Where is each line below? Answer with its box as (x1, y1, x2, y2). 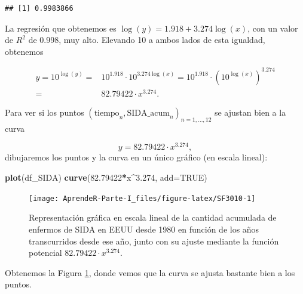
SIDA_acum (127, 109, 170, 118)
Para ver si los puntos (5, 106, 84, 119)
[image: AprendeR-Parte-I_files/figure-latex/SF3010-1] (29, 194, 256, 203)
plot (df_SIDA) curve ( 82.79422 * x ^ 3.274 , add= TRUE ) (5, 171, 207, 184)
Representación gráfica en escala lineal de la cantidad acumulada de (29, 211, 277, 224)
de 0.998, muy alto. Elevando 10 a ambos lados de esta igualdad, (28, 33, 265, 46)
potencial (29, 246, 62, 259)
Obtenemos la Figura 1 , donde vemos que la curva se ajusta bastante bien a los (5, 266, 295, 278)
